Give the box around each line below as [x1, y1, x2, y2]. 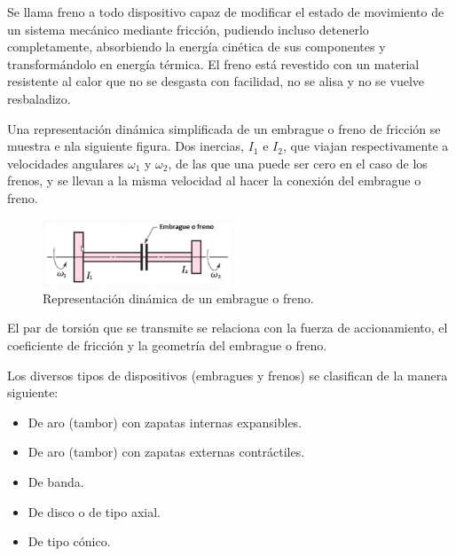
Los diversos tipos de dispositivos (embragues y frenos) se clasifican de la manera [7, 365, 448, 384]
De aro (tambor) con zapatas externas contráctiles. [28, 442, 305, 461]
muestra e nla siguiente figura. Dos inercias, [7, 137, 244, 155]
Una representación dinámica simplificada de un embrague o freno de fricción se [7, 119, 441, 137]
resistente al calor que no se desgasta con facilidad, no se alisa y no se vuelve [7, 72, 425, 90]
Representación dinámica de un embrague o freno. [43, 288, 314, 307]
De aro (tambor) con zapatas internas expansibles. [28, 412, 303, 431]
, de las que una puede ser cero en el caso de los [168, 153, 428, 172]
